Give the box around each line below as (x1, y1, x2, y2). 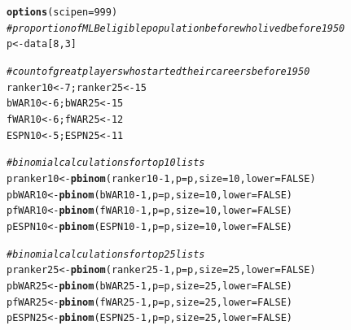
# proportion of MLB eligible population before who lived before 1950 (7, 22, 345, 34)
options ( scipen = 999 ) (7, 7, 118, 18)
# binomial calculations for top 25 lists (7, 248, 205, 260)
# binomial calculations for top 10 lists (7, 157, 205, 169)
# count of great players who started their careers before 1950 (7, 65, 310, 77)
